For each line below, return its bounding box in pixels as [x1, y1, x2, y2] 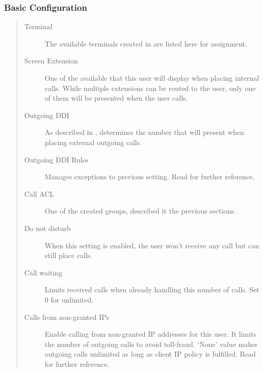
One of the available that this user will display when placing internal [44, 73, 259, 83]
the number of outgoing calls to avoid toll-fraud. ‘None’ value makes [44, 338, 257, 349]
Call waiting [24, 267, 63, 277]
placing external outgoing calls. [44, 136, 142, 147]
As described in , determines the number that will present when [44, 127, 244, 137]
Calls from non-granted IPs [24, 311, 110, 322]
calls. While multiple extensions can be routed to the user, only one [44, 82, 256, 93]
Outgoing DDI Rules [24, 154, 89, 165]
